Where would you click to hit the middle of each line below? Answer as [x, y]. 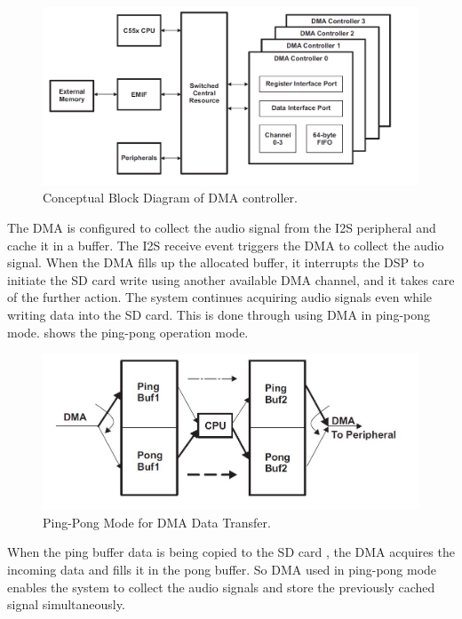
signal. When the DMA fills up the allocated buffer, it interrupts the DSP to [216, 262]
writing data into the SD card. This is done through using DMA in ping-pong [219, 314]
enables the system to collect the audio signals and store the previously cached [221, 587]
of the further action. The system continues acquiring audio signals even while [220, 297]
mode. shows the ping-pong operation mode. [128, 332]
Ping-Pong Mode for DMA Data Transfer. [157, 522]
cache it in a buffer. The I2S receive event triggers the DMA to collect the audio [226, 245]
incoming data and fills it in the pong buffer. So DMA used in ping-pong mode [222, 569]
